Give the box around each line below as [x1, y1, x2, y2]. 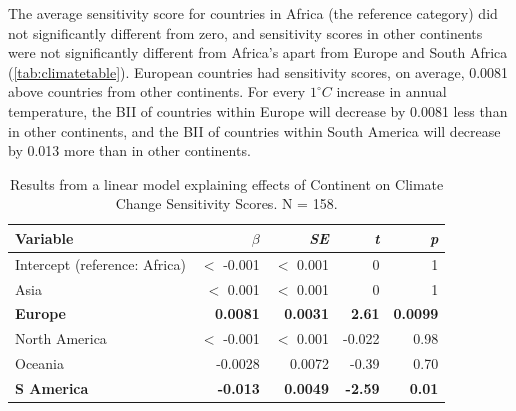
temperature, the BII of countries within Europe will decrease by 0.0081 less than [8, 100, 508, 121]
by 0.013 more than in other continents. [8, 140, 251, 161]
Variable [15, 227, 74, 248]
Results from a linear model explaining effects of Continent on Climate [9, 173, 444, 194]
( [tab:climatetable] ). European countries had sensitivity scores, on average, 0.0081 [8, 61, 509, 82]
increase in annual [336, 81, 447, 102]
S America [15, 378, 89, 398]
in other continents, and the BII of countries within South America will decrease [8, 120, 501, 141]
